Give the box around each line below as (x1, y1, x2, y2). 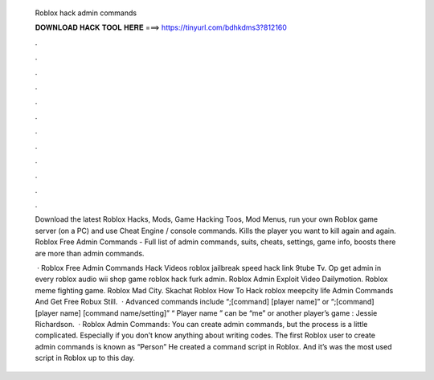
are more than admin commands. (35, 248, 145, 258)
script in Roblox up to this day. (35, 353, 136, 363)
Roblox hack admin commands (35, 8, 137, 18)
